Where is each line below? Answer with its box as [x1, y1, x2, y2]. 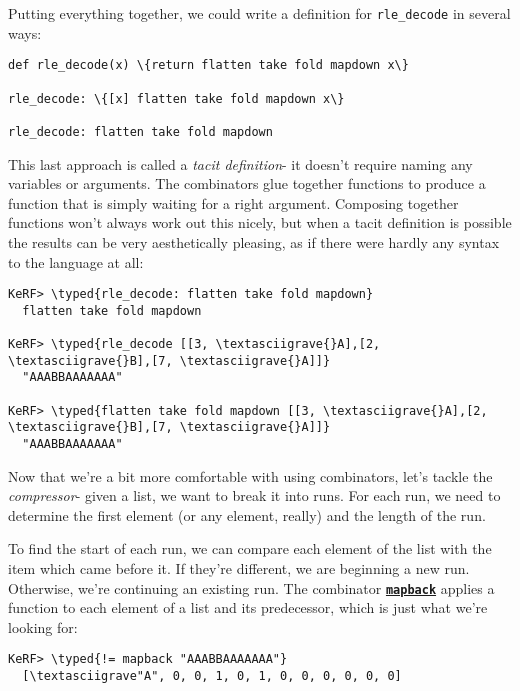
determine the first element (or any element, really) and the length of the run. [8, 504, 486, 525]
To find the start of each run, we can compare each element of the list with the [8, 538, 492, 559]
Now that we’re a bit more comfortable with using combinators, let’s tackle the [8, 465, 493, 486]
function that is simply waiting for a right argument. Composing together [8, 192, 459, 213]
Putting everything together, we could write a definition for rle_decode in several [8, 3, 511, 23]
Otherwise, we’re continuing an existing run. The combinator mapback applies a [8, 577, 495, 598]
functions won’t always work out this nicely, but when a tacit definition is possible [8, 212, 512, 233]
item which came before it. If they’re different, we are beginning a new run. [8, 558, 470, 579]
